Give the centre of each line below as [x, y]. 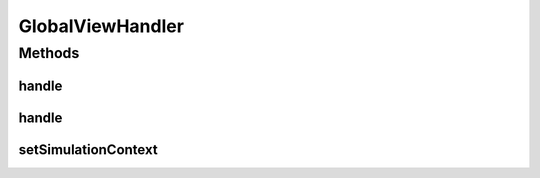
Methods [49, 53]
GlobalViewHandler [101, 26]
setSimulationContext [88, 149]
